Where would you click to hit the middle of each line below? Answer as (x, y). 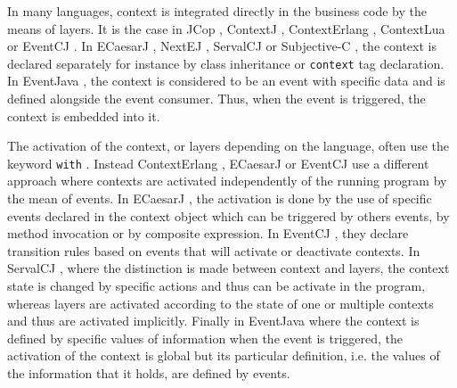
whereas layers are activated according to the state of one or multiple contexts (220, 303)
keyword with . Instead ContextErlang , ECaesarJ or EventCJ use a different (218, 163)
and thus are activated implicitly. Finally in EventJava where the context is (213, 321)
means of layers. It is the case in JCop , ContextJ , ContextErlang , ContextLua (226, 28)
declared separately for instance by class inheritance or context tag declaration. (226, 63)
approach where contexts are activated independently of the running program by (227, 181)
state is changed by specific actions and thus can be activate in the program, (216, 286)
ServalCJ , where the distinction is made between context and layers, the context (228, 268)
